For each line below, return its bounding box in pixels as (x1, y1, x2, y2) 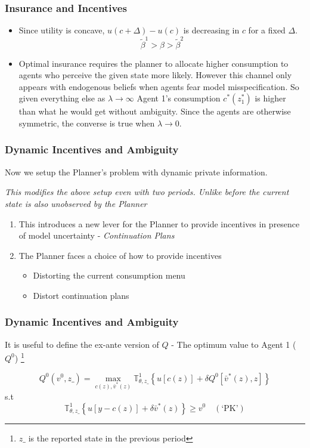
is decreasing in (183, 24, 240, 36)
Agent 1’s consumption (137, 92, 221, 104)
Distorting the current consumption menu (33, 269, 185, 282)
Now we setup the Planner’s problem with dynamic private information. (5, 165, 268, 178)
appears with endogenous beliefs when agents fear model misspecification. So (18, 80, 299, 92)
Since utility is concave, (18, 24, 105, 36)
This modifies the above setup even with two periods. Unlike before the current (5, 186, 289, 198)
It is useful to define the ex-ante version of (5, 338, 159, 350)
